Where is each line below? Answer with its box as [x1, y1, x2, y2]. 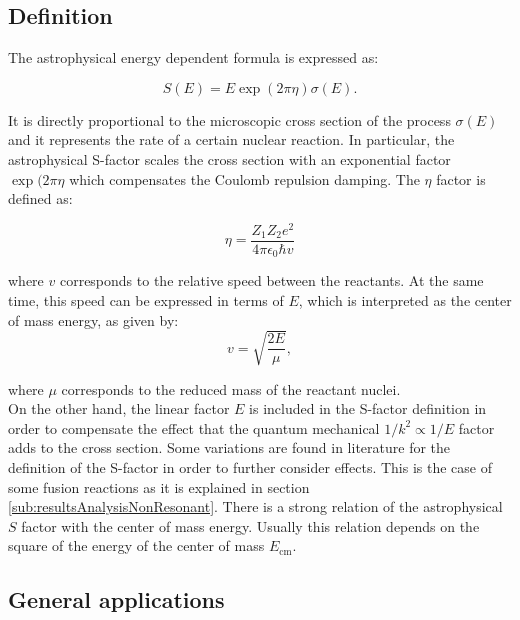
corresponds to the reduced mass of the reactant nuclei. [61, 378, 401, 399]
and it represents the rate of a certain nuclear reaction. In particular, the [8, 129, 455, 150]
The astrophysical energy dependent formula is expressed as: [8, 47, 379, 68]
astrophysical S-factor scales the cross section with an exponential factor [8, 148, 451, 169]
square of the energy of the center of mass [8, 535, 265, 556]
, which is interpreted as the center [298, 289, 512, 310]
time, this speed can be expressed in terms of [8, 289, 284, 310]
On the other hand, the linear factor [8, 398, 230, 419]
